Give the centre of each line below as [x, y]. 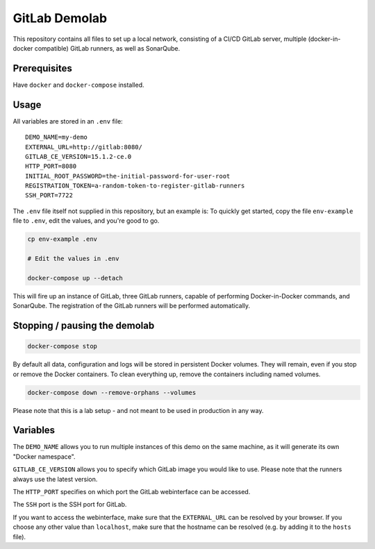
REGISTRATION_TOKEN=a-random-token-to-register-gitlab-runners [135, 186]
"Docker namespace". [44, 456]
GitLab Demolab [60, 18]
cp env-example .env [62, 239]
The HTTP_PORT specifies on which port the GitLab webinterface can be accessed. [132, 492]
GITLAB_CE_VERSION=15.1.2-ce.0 [78, 157]
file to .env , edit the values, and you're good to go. [86, 221]
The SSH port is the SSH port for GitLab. [70, 505]
